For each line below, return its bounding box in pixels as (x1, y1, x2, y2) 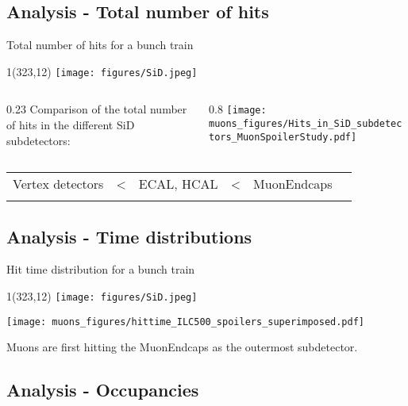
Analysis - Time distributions (6, 224, 252, 248)
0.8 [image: (208, 101, 267, 117)
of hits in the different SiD (6, 117, 135, 133)
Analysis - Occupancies (6, 377, 199, 402)
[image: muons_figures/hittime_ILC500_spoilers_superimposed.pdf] (6, 316, 365, 327)
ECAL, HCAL (138, 174, 218, 193)
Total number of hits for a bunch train (6, 36, 194, 53)
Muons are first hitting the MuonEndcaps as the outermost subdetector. (6, 339, 358, 355)
